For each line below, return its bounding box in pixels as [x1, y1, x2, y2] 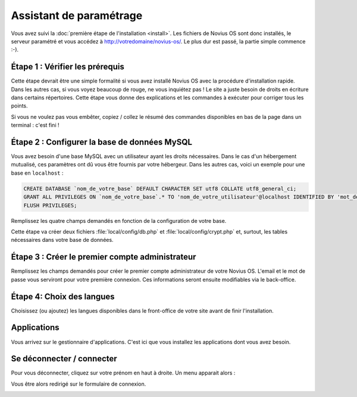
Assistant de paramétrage [11, 9, 143, 22]
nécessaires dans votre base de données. [11, 237, 114, 244]
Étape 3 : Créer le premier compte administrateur [11, 252, 196, 262]
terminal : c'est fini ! [11, 122, 59, 129]
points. [11, 102, 28, 109]
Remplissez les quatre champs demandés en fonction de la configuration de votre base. [11, 217, 227, 224]
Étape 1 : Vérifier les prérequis [11, 62, 125, 72]
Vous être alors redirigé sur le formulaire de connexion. [11, 380, 146, 387]
